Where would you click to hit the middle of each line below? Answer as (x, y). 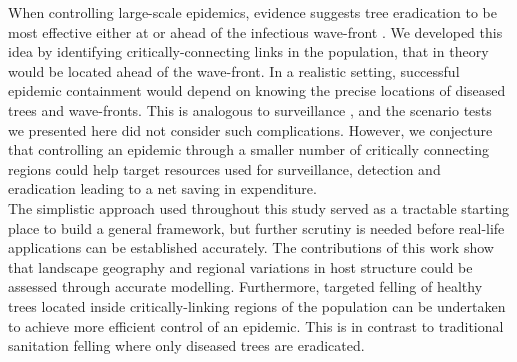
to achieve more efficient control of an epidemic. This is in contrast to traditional (256, 325)
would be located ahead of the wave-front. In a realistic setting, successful (234, 70)
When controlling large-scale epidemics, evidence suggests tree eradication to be (252, 12)
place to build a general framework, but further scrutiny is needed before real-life (256, 227)
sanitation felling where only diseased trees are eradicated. (186, 345)
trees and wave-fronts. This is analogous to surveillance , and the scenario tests (250, 109)
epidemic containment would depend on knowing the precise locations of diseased (257, 90)
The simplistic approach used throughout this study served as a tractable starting (258, 207)
